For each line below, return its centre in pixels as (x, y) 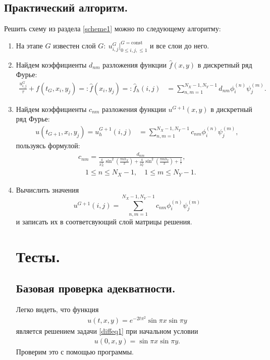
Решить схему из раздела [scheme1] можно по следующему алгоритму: (113, 28)
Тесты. (38, 256)
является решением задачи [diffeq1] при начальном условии (107, 331)
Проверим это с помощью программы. (75, 352)
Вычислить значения (47, 189)
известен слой (74, 45)
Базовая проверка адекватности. (96, 288)
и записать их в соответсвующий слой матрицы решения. (104, 221)
